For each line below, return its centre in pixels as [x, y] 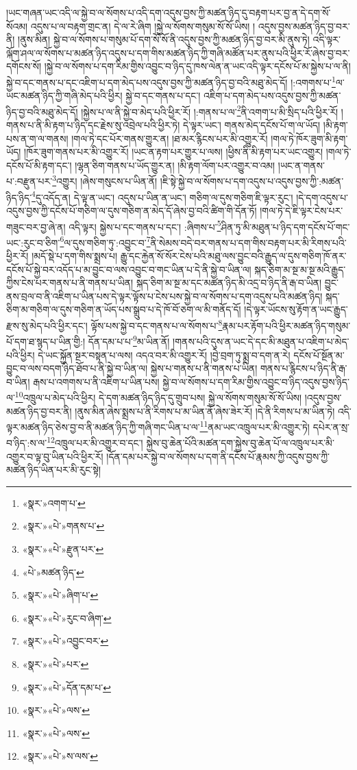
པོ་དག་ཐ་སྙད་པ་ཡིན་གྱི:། [46, 341]
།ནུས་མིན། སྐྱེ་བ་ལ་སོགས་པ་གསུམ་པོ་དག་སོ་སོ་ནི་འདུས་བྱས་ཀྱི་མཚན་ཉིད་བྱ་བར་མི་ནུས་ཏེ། [164, 39]
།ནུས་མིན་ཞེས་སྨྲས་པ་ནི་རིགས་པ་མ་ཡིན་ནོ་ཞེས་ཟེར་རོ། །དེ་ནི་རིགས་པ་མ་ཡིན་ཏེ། [205, 411]
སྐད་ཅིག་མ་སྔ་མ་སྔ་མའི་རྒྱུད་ [300, 269]
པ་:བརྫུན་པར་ [29, 181]
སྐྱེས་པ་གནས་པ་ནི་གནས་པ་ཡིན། [204, 368]
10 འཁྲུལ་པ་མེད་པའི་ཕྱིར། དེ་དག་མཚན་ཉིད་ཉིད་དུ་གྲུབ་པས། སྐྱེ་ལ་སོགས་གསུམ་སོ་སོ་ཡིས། [158, 396]
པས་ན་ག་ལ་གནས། [37, 138]
